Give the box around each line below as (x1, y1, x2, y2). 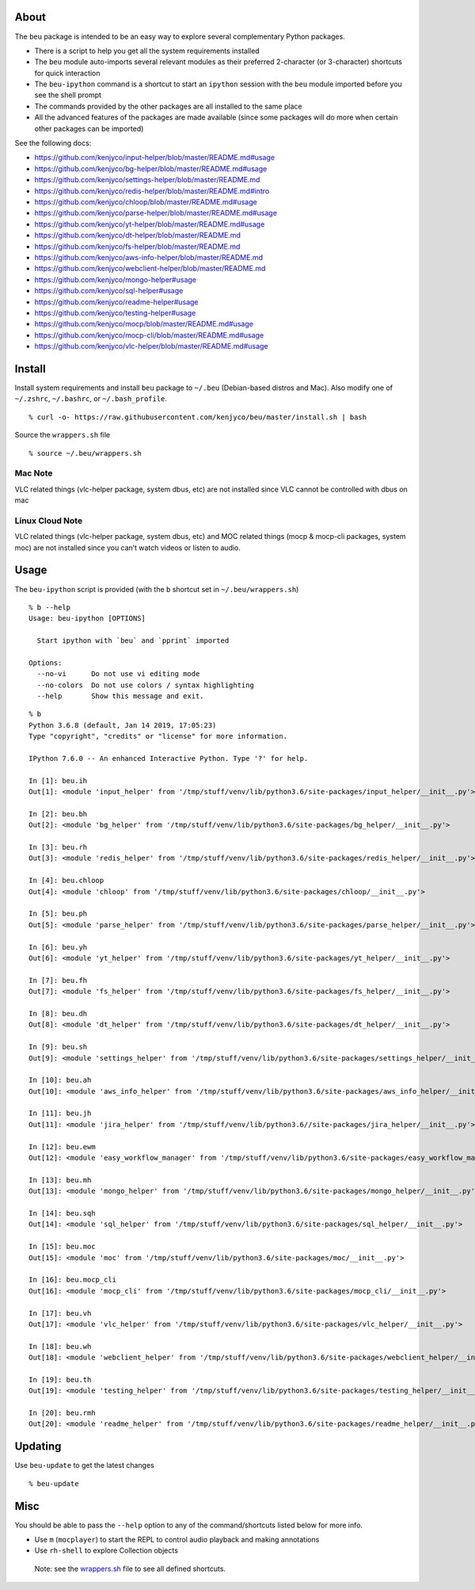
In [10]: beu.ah (28, 1076, 92, 1085)
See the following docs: (14, 139, 92, 148)
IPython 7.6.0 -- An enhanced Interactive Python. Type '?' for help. (28, 754, 309, 763)
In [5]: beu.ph (28, 909, 88, 919)
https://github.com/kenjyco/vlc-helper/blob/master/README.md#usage (34, 342, 268, 351)
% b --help (28, 602, 71, 612)
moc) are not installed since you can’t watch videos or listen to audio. (14, 543, 241, 552)
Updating (14, 1439, 62, 1454)
